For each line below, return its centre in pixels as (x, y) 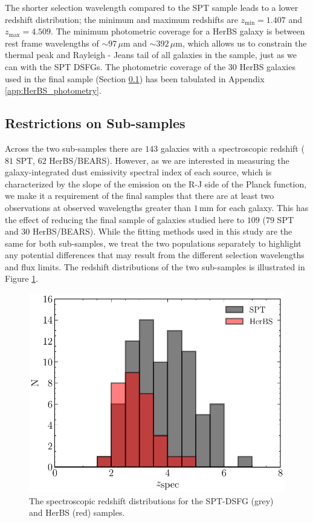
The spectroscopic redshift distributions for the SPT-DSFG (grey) (151, 500)
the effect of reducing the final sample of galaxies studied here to (125, 219)
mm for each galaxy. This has (254, 207)
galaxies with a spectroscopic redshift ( (232, 148)
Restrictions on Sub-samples (95, 123)
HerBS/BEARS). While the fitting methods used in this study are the (162, 231)
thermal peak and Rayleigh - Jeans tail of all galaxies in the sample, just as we (151, 55)
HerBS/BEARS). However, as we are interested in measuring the (169, 160)
